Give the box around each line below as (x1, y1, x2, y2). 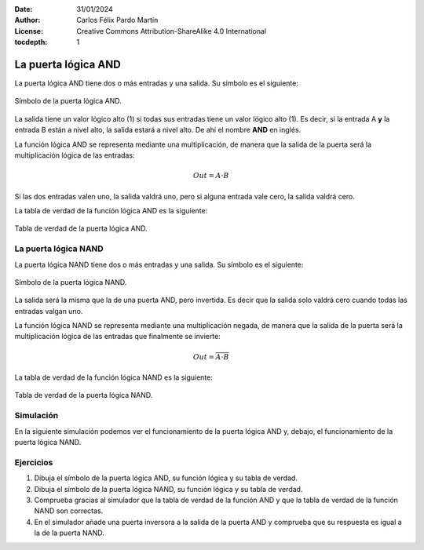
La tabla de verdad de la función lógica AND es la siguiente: (14, 206, 208, 215)
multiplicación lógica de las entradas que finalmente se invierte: (14, 332, 221, 341)
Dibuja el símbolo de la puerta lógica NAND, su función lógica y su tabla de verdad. (34, 484, 303, 494)
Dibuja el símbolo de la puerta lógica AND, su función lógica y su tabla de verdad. (34, 473, 298, 483)
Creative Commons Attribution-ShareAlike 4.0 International (76, 26, 267, 35)
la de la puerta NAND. (34, 528, 105, 537)
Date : (14, 5, 33, 13)
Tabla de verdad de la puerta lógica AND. (14, 224, 148, 233)
